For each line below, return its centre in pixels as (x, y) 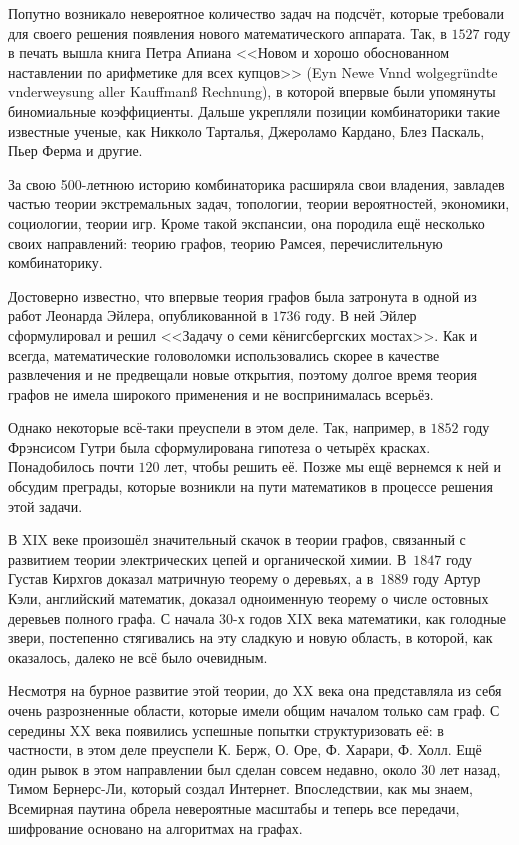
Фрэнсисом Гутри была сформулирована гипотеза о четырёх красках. (219, 446)
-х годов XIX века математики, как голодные (370, 617)
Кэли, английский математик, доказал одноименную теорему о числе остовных (248, 598)
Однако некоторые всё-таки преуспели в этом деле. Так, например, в (217, 427)
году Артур (446, 578)
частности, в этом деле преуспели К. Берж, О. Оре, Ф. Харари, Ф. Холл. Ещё (245, 749)
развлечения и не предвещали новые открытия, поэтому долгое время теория (242, 374)
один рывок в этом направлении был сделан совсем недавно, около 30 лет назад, (254, 768)
